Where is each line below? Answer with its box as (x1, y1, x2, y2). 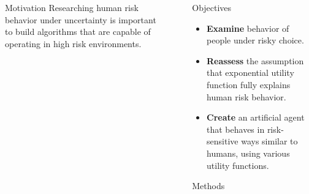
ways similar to (241, 135, 298, 147)
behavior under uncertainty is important (5, 13, 156, 26)
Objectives (192, 1, 232, 13)
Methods (192, 179, 225, 192)
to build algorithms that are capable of (5, 25, 151, 38)
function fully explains (207, 78, 291, 91)
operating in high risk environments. (5, 37, 142, 50)
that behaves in (207, 122, 265, 135)
